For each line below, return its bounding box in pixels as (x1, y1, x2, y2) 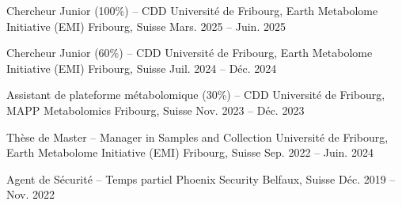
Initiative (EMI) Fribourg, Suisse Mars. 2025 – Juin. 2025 (6, 17, 286, 34)
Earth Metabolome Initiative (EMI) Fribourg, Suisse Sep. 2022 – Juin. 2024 (6, 144, 374, 161)
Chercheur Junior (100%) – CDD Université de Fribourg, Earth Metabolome (6, 2, 378, 18)
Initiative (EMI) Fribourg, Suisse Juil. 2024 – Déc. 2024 (6, 59, 277, 76)
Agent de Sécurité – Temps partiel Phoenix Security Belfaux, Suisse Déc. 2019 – (6, 170, 396, 187)
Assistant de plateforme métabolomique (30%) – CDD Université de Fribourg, (6, 86, 385, 103)
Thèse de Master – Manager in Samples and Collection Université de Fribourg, (6, 128, 389, 145)
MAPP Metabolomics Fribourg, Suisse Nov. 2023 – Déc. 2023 (6, 101, 305, 118)
